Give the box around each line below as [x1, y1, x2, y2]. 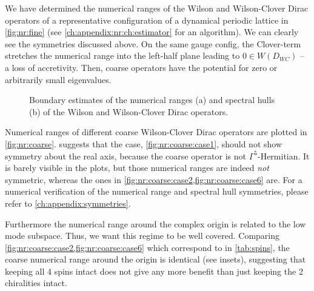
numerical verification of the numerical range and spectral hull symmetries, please [5, 185, 309, 198]
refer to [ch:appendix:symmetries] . [5, 196, 131, 209]
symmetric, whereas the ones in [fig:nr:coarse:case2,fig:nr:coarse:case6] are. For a [5, 173, 302, 186]
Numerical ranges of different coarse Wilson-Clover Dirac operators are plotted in [5, 125, 307, 138]
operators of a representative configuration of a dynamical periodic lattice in [5, 13, 289, 26]
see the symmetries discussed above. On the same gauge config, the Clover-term [5, 37, 301, 50]
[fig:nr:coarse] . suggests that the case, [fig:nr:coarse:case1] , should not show [5, 137, 282, 150]
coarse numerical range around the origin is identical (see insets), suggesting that [5, 253, 306, 266]
